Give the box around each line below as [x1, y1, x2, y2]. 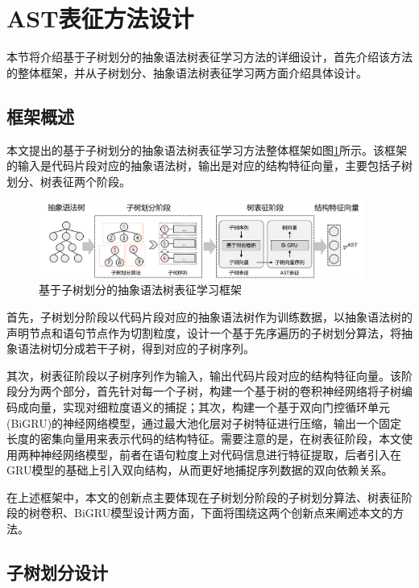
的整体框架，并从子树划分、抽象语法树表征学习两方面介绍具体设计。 [6, 64, 367, 81]
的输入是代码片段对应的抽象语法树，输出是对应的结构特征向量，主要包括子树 [6, 157, 413, 174]
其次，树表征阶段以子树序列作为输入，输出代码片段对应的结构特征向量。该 [6, 366, 401, 383]
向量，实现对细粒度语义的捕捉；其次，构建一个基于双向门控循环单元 [28, 398, 390, 415]
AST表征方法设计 [6, 2, 194, 35]
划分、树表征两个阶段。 [6, 172, 131, 189]
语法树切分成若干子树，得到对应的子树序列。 [17, 340, 255, 357]
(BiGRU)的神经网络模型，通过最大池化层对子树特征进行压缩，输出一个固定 [6, 414, 402, 431]
